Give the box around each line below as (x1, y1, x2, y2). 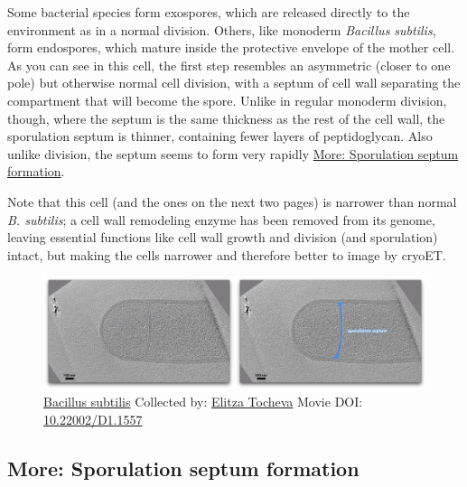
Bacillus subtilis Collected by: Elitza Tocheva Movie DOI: (43, 392, 363, 411)
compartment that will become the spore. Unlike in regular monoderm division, (7, 90, 447, 109)
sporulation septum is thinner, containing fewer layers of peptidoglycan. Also (7, 126, 433, 145)
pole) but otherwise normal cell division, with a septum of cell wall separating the (7, 73, 461, 92)
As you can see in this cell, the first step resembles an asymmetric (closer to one (7, 55, 451, 74)
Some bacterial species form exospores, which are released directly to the (7, 3, 410, 21)
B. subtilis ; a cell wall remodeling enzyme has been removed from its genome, (7, 210, 435, 229)
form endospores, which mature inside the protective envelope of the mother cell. (7, 38, 455, 57)
